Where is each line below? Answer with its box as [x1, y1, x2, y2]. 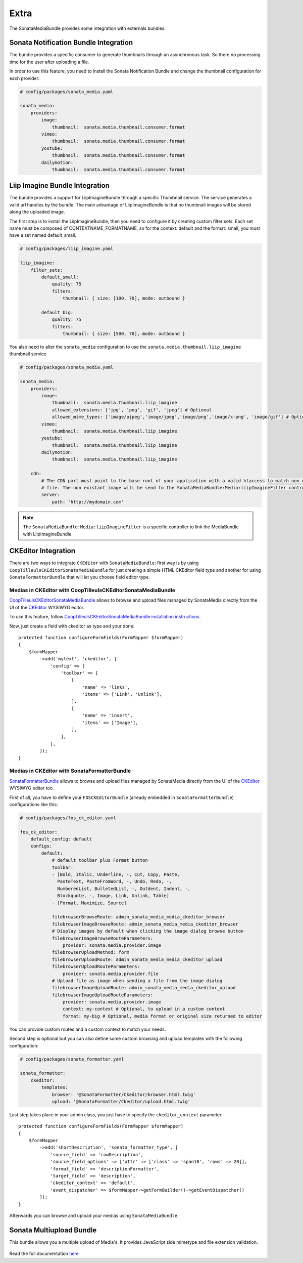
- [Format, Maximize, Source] [52, 900, 127, 906]
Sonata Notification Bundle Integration [9, 38, 133, 47]
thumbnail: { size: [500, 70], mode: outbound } [62, 331, 185, 336]
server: [41, 492, 61, 498]
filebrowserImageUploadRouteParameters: [52, 992, 154, 998]
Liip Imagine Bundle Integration [9, 181, 110, 190]
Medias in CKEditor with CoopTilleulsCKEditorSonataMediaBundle [9, 587, 176, 594]
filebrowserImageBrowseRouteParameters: [52, 935, 154, 941]
